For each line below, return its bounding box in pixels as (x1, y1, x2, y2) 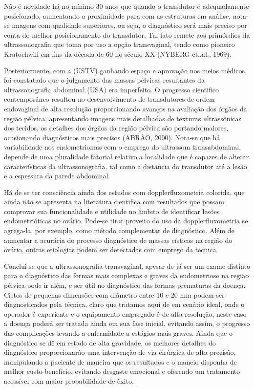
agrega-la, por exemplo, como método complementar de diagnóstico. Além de (4, 225, 234, 236)
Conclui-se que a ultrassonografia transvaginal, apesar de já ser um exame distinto (4, 260, 250, 271)
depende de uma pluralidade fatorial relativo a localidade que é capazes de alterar (4, 151, 249, 161)
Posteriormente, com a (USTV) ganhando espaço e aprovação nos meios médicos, (4, 65, 247, 75)
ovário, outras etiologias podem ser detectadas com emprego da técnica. (4, 244, 218, 255)
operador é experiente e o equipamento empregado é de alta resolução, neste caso (4, 308, 247, 319)
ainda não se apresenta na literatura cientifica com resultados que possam (4, 196, 224, 207)
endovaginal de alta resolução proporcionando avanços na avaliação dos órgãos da (4, 103, 247, 113)
